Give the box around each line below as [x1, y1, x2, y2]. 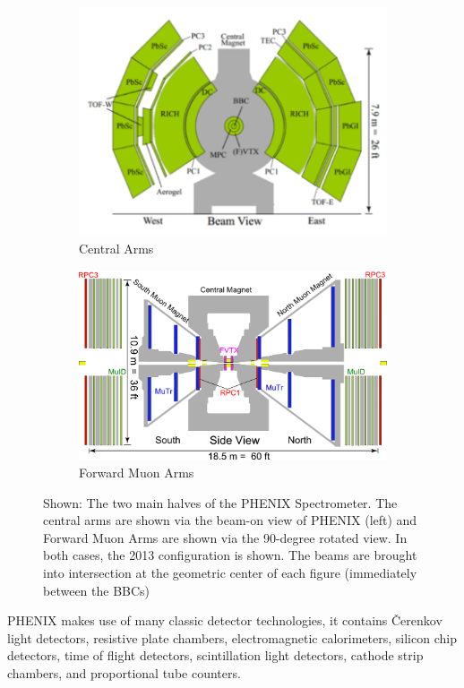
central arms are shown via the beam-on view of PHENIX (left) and [43, 511, 417, 529]
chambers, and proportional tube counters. [7, 664, 241, 683]
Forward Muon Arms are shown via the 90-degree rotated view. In [43, 528, 408, 546]
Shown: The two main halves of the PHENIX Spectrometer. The [43, 493, 398, 512]
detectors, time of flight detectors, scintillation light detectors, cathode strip [7, 646, 424, 665]
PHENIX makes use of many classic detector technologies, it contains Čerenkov [7, 611, 443, 630]
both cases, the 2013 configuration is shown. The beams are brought [43, 546, 417, 564]
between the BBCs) [43, 580, 150, 599]
